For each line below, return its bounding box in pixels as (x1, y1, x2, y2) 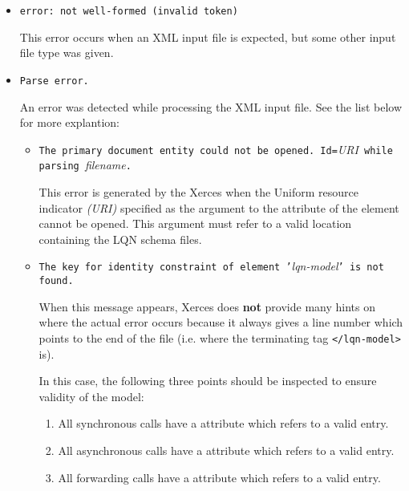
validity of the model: (38, 388, 144, 404)
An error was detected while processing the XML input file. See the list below (19, 98, 403, 115)
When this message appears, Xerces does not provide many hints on (38, 298, 375, 314)
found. (38, 275, 74, 287)
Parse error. (19, 75, 89, 87)
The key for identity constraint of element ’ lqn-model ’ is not (38, 258, 384, 274)
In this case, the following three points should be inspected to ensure (38, 372, 377, 389)
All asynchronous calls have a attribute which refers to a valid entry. (58, 441, 395, 458)
